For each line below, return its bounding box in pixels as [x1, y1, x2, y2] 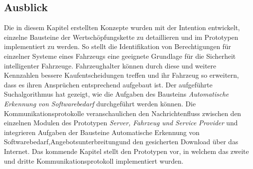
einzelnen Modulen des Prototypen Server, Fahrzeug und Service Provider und [4, 118, 238, 128]
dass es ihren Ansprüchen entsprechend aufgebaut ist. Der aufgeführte [4, 79, 213, 89]
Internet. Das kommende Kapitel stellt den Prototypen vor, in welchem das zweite [4, 146, 249, 156]
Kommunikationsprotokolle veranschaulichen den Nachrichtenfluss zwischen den [4, 108, 241, 118]
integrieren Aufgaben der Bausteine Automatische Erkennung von [4, 127, 200, 137]
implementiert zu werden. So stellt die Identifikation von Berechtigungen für [4, 41, 231, 51]
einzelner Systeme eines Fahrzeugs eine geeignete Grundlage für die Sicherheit [4, 51, 236, 61]
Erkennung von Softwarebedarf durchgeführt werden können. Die [4, 98, 196, 108]
